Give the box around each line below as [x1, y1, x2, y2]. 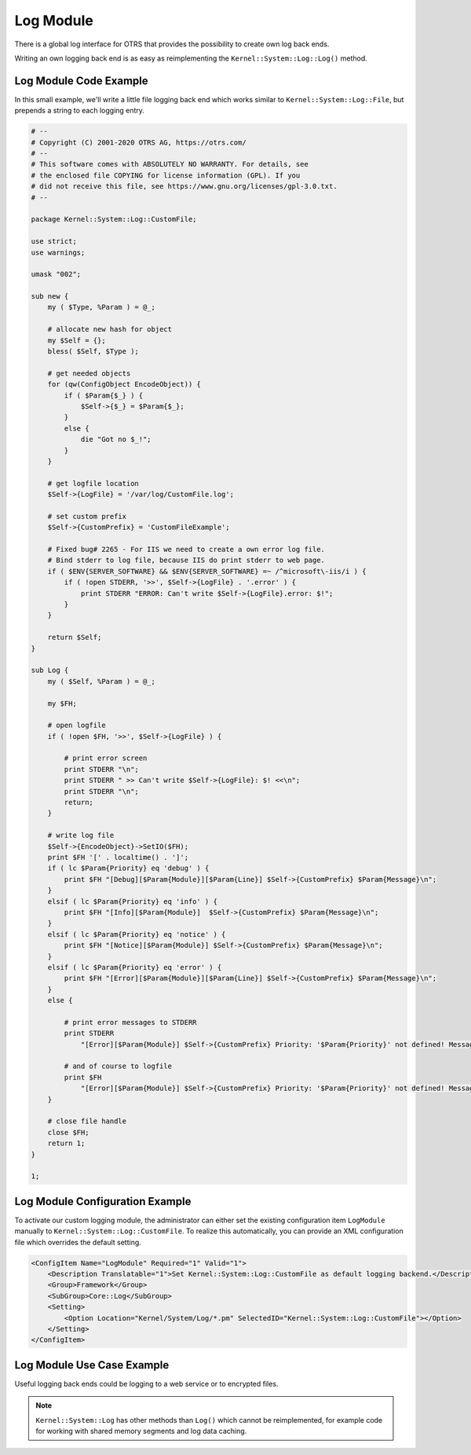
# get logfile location [47, 479, 139, 487]
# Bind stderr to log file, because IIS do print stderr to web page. [47, 556, 326, 565]
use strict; [31, 237, 78, 246]
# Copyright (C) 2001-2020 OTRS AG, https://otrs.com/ [31, 138, 246, 147]
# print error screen [64, 754, 148, 762]
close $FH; [47, 1128, 89, 1137]
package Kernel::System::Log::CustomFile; [31, 215, 197, 224]
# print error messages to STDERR [64, 1018, 197, 1027]
